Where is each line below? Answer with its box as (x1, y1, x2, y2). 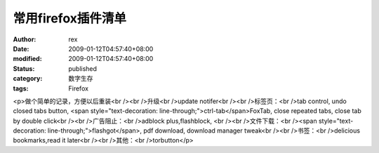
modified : (13, 55, 42, 63)
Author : (13, 35, 36, 44)
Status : (13, 64, 35, 73)
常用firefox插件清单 (13, 11, 126, 26)
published (68, 64, 98, 73)
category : (13, 74, 43, 83)
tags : (13, 84, 29, 93)
